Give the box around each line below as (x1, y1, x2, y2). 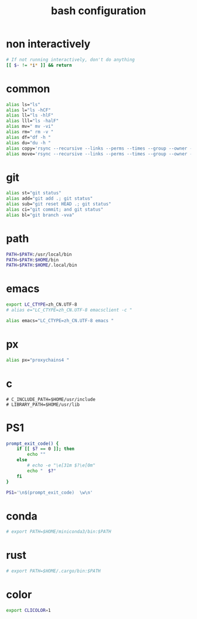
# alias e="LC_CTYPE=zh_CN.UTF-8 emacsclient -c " (6, 307, 133, 313)
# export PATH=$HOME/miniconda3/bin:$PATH (6, 529, 111, 535)
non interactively (6, 37, 91, 51)
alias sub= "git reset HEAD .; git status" (6, 201, 111, 207)
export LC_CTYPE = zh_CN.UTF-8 (6, 302, 77, 307)
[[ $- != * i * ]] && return (6, 62, 72, 68)
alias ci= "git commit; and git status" (6, 206, 104, 213)
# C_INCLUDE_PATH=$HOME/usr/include (6, 396, 96, 402)
